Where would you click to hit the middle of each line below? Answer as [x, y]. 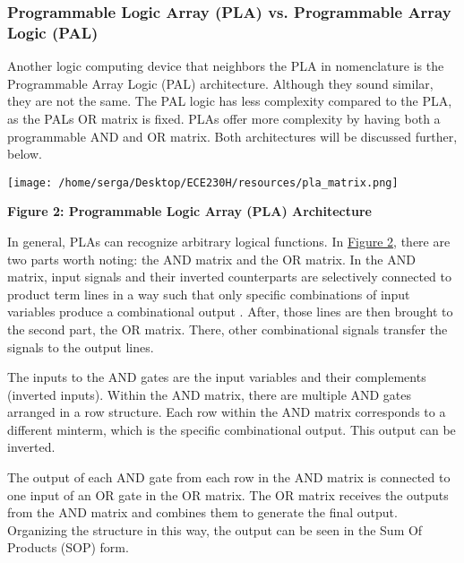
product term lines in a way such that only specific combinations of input [209, 294]
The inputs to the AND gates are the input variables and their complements [217, 377]
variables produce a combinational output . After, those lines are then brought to [230, 312]
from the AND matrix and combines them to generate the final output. [202, 512]
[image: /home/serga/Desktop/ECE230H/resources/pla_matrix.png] [203, 182]
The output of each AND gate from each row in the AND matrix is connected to [229, 477]
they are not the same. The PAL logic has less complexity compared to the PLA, [230, 101]
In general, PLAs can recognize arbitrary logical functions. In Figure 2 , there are [229, 241]
